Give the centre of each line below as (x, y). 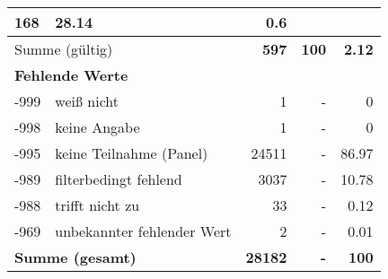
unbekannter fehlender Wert (143, 231)
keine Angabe (97, 127)
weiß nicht (87, 101)
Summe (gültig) (64, 49)
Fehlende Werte (71, 75)
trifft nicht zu (97, 205)
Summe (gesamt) (75, 257)
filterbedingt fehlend (119, 179)
